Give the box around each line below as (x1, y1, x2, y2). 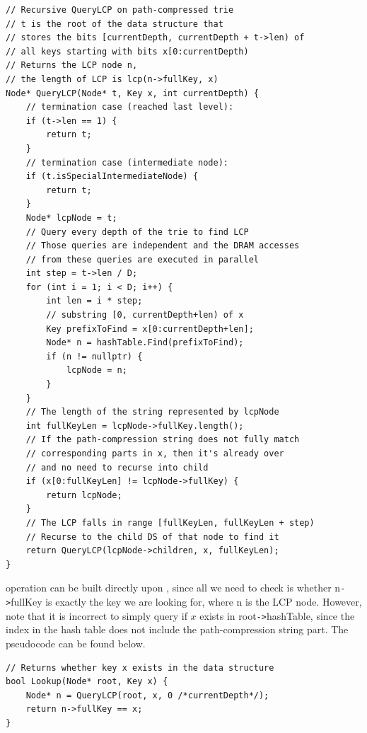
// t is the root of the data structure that (6, 18, 223, 29)
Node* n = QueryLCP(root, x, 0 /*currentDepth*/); (25, 690, 269, 700)
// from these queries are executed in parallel (25, 254, 259, 265)
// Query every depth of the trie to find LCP (25, 226, 249, 237)
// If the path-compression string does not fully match (25, 434, 300, 445)
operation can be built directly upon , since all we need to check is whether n (6, 580, 341, 595)
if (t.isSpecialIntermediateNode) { (25, 171, 199, 182)
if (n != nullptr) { (46, 351, 143, 362)
